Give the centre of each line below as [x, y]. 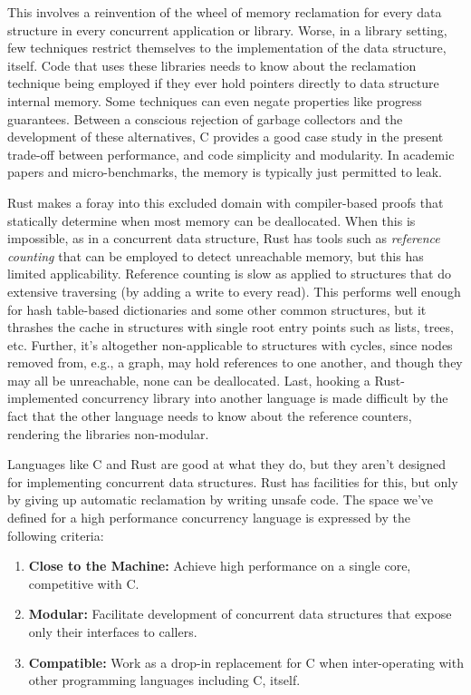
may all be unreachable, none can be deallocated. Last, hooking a [189, 380]
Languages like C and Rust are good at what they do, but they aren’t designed [227, 464]
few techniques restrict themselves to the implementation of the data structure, [227, 48]
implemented [43, 398]
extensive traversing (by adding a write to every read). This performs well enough [234, 291]
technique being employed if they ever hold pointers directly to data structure [223, 83]
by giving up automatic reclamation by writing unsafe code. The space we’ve [220, 499]
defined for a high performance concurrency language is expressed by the [209, 518]
